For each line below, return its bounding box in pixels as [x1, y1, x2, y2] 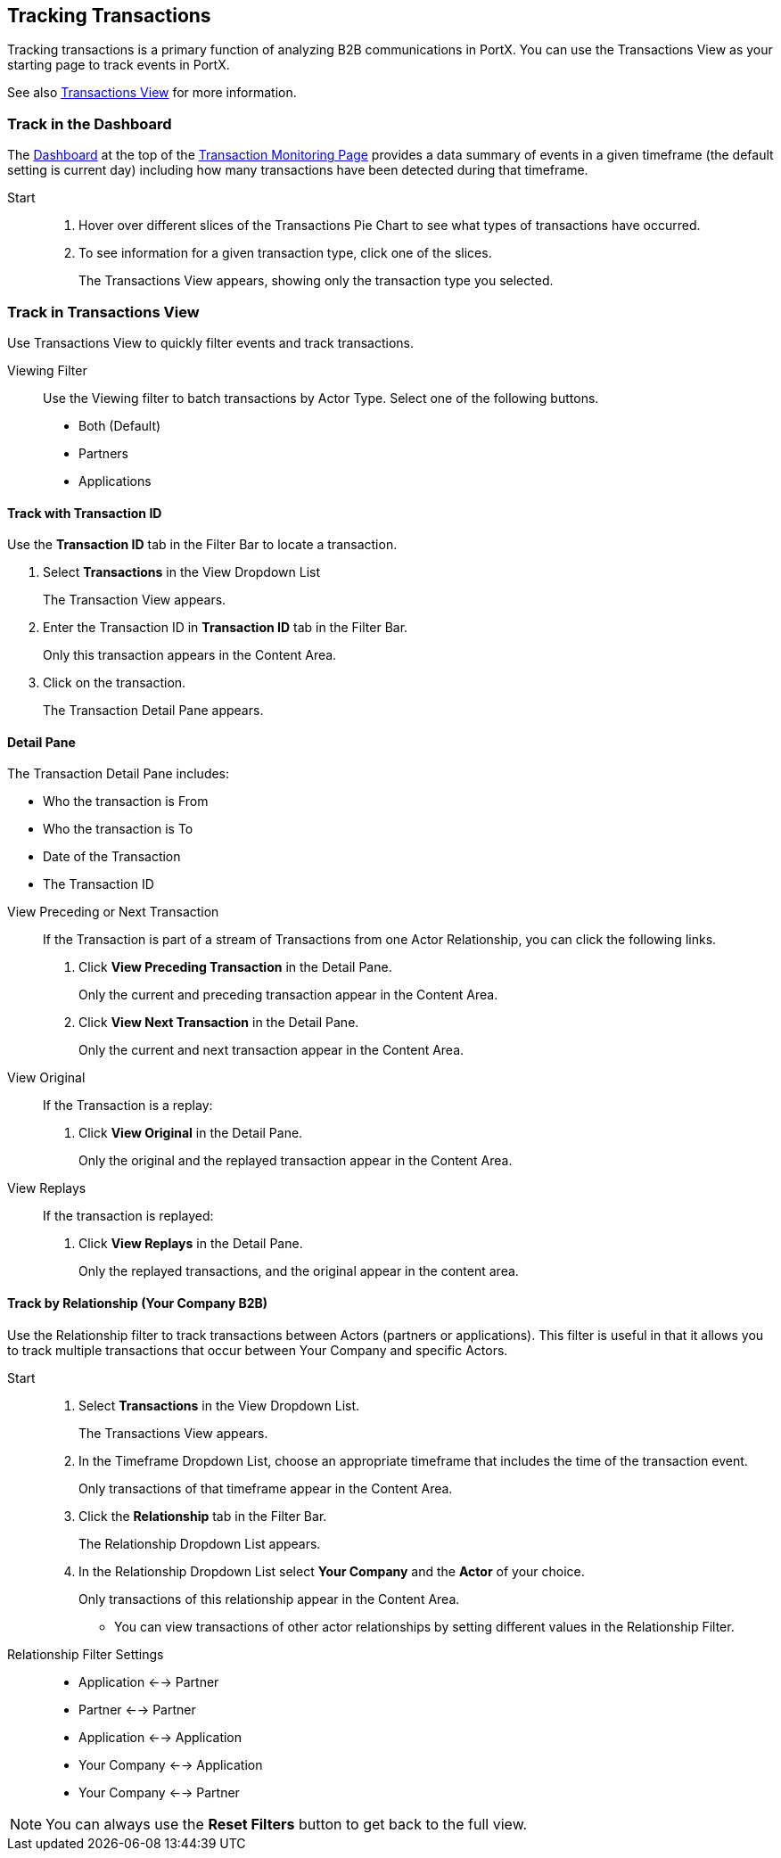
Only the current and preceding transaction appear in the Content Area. [78, 987, 498, 1003]
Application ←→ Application [78, 1729, 243, 1745]
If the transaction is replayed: [43, 1208, 214, 1224]
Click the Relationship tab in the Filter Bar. [78, 1508, 327, 1524]
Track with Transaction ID [7, 505, 162, 521]
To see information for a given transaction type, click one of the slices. [78, 245, 492, 261]
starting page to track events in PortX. [7, 57, 230, 73]
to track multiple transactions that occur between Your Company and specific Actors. [7, 1342, 508, 1358]
